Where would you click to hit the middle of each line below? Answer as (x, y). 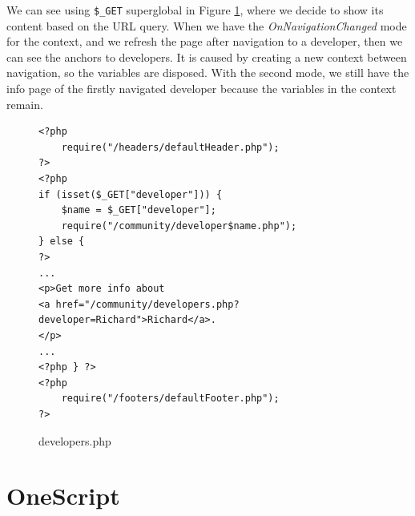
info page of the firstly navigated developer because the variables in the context (201, 89)
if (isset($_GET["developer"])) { (131, 194)
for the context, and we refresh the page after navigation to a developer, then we (205, 41)
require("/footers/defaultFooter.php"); (170, 399)
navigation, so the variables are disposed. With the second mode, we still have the (208, 73)
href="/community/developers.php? (147, 304)
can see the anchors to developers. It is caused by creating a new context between (207, 56)
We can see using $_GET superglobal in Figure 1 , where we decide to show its (195, 10)
